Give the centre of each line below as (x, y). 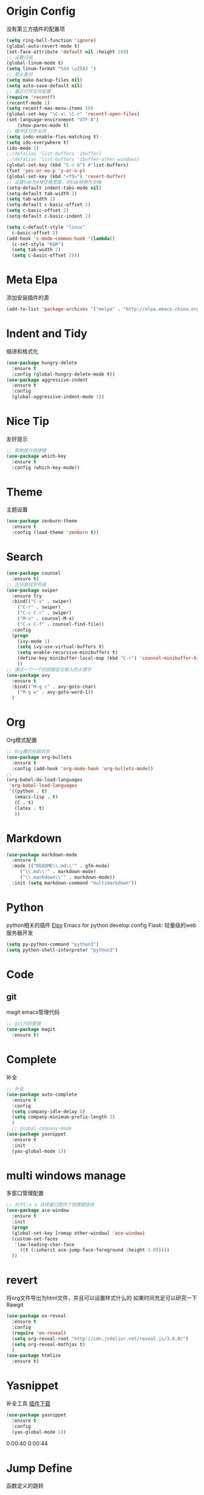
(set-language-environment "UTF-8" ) (53, 120)
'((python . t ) (28, 791)
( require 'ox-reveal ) (39, 1333)
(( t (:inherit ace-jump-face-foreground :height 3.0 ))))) (95, 1250)
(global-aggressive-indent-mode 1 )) (58, 397)
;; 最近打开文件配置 (29, 91)
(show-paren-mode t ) (43, 126)
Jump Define (39, 1468)
